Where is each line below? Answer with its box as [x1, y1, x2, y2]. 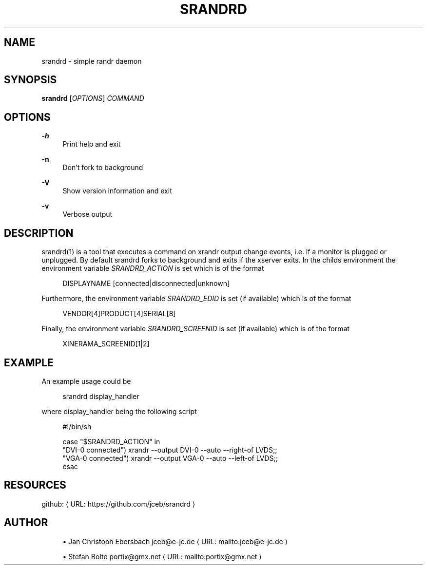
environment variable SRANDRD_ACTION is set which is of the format [41, 264, 264, 273]
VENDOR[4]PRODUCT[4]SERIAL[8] [62, 309, 176, 318]
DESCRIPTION [4, 227, 74, 239]
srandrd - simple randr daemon [41, 57, 142, 65]
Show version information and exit [62, 187, 172, 195]
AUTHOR [4, 516, 48, 529]
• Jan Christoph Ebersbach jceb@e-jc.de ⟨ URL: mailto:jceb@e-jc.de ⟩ [62, 537, 288, 546]
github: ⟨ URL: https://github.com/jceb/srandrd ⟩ [41, 499, 195, 508]
